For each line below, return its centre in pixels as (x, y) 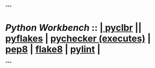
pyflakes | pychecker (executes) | (78, 39)
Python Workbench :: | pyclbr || (74, 28)
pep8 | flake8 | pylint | (53, 49)
